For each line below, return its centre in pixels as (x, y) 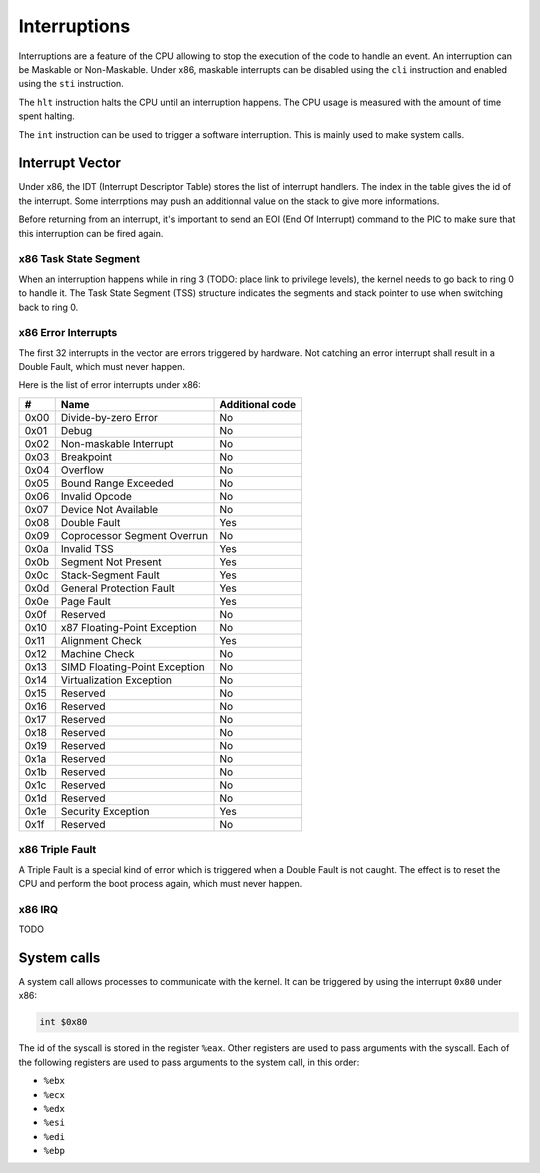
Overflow (82, 470)
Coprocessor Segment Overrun (134, 535)
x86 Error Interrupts (68, 333)
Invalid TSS (87, 548)
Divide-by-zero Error (109, 417)
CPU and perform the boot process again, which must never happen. (160, 883)
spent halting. (46, 116)
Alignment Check (101, 640)
